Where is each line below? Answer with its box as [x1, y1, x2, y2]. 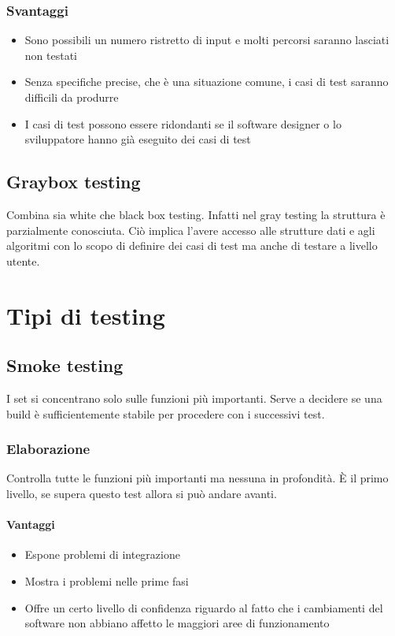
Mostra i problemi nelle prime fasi [24, 572, 189, 589]
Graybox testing [6, 169, 141, 194]
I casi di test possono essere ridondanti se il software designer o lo [24, 115, 341, 132]
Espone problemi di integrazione [24, 546, 180, 563]
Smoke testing [6, 353, 124, 378]
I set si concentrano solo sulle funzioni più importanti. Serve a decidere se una [6, 389, 382, 406]
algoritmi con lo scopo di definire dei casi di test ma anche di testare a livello [6, 237, 378, 254]
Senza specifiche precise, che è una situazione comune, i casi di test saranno [24, 73, 389, 90]
